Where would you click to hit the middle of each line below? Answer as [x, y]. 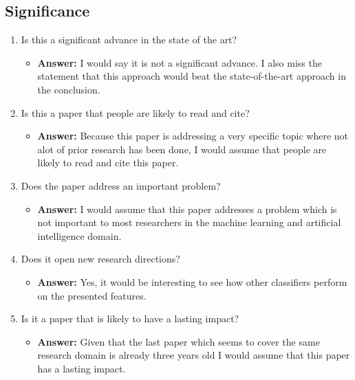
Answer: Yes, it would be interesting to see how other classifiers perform [192, 281]
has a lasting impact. [82, 368]
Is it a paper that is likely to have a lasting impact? [130, 318]
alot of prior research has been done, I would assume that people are [182, 149]
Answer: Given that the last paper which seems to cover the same [179, 341]
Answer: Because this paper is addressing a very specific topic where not [193, 136]
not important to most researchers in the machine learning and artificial [189, 222]
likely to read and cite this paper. [108, 163]
